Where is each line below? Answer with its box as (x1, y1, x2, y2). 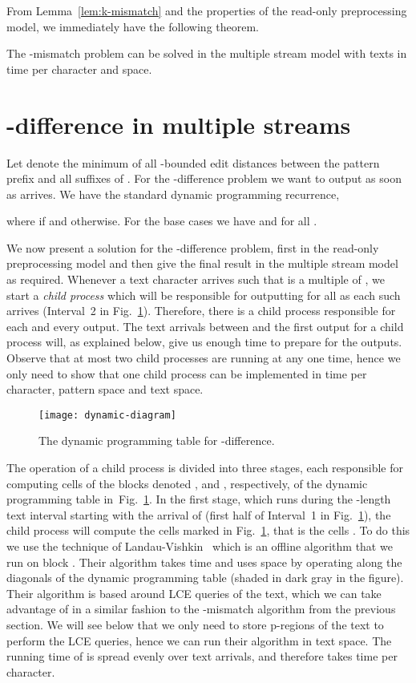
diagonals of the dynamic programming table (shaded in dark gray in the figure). (6, 569, 404, 586)
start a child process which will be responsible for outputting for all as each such (6, 286, 401, 303)
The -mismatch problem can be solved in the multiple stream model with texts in (6, 45, 407, 62)
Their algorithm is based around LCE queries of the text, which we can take (6, 584, 382, 601)
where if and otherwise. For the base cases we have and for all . (6, 212, 317, 229)
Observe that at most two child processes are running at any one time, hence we (6, 350, 401, 366)
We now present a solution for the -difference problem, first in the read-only (6, 239, 379, 256)
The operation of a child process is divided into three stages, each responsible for (6, 459, 403, 476)
